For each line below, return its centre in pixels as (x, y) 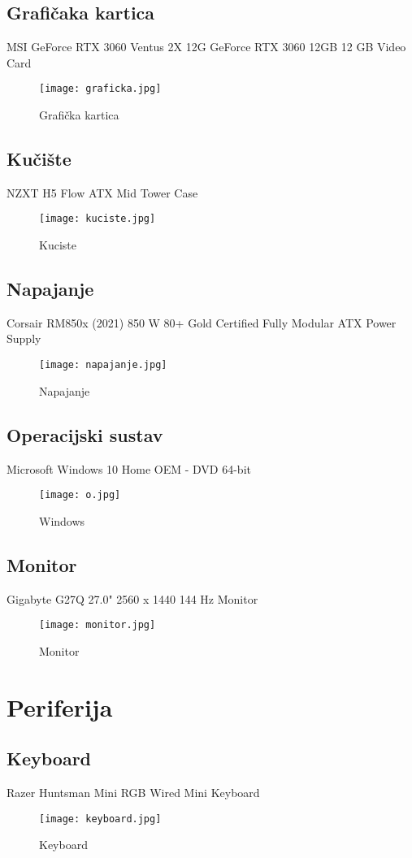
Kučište (39, 159)
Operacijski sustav (85, 434)
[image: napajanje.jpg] (103, 365)
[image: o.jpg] (80, 495)
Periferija (60, 706)
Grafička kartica (79, 115)
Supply (24, 338)
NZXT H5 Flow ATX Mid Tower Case (102, 192)
